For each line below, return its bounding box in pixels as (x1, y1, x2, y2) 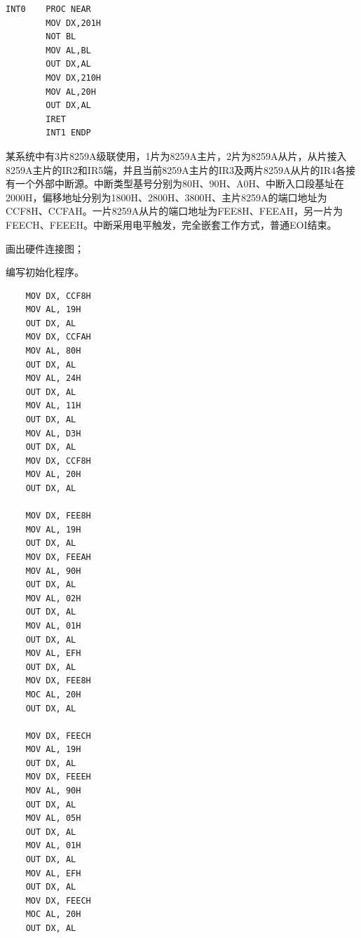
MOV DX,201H (46, 18, 102, 28)
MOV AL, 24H (25, 373, 81, 384)
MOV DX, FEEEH (25, 772, 91, 782)
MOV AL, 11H (25, 401, 81, 411)
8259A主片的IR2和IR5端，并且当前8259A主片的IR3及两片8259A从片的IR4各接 (6, 162, 355, 177)
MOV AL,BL (46, 45, 91, 55)
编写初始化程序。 (6, 264, 84, 279)
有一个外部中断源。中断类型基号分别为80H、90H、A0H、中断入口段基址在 (6, 176, 344, 191)
